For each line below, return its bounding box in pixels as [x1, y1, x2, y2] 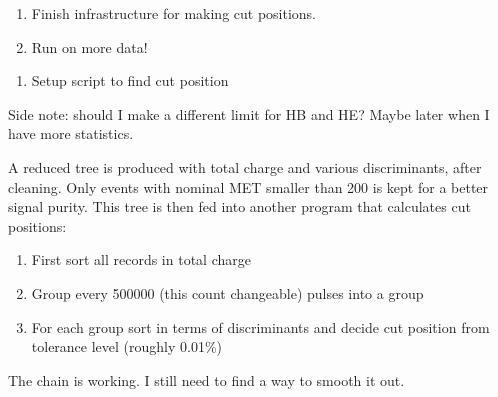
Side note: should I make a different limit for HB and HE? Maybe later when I [8, 103, 490, 124]
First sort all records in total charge [31, 249, 251, 270]
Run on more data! [31, 36, 148, 57]
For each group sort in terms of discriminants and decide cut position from [31, 316, 490, 337]
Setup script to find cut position [31, 70, 229, 91]
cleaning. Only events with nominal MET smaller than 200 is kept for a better [8, 176, 489, 197]
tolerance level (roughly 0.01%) [31, 336, 223, 357]
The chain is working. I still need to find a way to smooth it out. [8, 369, 405, 390]
